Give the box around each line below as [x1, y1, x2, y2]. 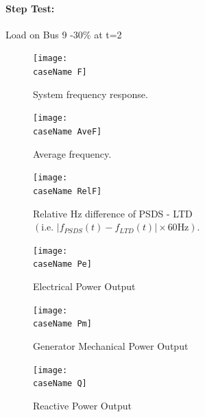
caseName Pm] [33, 319, 92, 329]
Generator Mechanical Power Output [33, 338, 189, 353]
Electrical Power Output [33, 279, 136, 294]
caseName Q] [33, 379, 87, 389]
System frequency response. [33, 86, 148, 101]
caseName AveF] [33, 126, 102, 136]
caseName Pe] [33, 259, 92, 270]
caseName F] [33, 67, 87, 78]
